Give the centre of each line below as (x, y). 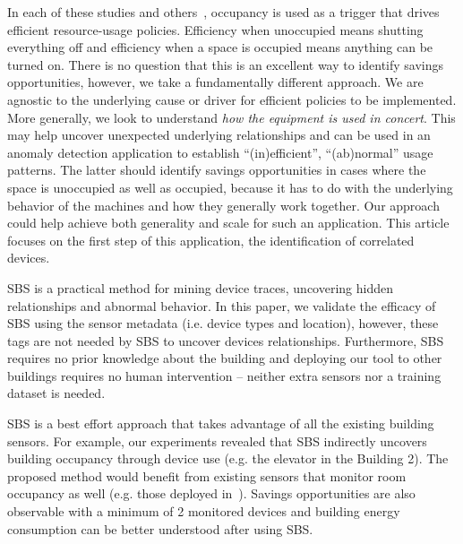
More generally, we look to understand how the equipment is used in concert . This (231, 117)
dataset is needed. (56, 393)
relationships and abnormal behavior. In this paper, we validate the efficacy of (222, 305)
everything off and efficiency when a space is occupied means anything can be (220, 47)
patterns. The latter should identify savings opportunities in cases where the (217, 170)
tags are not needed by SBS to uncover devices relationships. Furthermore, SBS (226, 340)
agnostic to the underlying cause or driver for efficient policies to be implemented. (232, 99)
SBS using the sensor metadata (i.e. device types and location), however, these (223, 323)
